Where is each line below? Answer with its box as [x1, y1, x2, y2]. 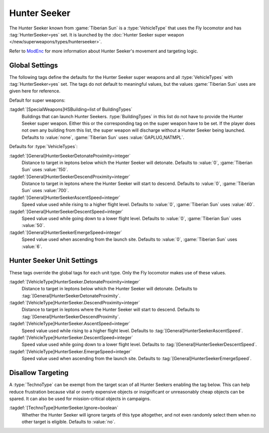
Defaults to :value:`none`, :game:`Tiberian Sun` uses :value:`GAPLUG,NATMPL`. [21, 134, 184, 140]
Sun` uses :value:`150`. [21, 167, 68, 173]
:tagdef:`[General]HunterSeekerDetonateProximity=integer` [9, 153, 131, 159]
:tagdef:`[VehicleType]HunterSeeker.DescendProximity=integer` [9, 300, 140, 306]
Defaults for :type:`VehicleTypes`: [9, 144, 78, 150]
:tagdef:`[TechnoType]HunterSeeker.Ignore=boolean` [9, 405, 119, 411]
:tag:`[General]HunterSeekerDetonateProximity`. [21, 292, 121, 299]
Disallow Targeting [9, 369, 69, 377]
